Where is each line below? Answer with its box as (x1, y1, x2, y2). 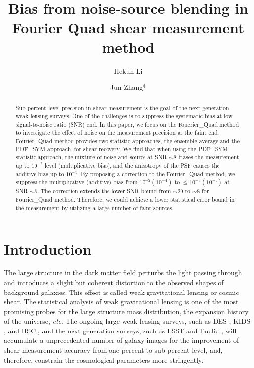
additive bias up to (15, 169, 64, 178)
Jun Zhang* (110, 82, 146, 92)
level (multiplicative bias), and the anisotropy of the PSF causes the (44, 161, 220, 170)
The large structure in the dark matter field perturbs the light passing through (4, 267, 242, 278)
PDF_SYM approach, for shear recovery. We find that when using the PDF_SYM (15, 145, 228, 153)
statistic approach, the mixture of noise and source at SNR (15, 153, 167, 161)
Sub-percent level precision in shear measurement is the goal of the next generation (15, 104, 229, 112)
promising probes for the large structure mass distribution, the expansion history (4, 306, 249, 316)
